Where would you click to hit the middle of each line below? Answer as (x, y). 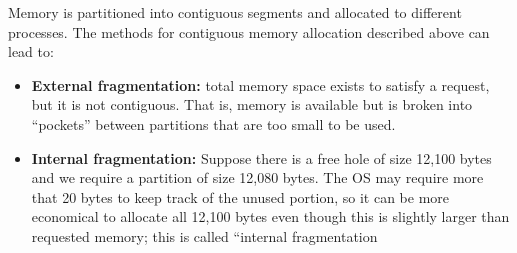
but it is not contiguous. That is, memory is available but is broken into (252, 104)
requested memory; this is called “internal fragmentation (204, 235)
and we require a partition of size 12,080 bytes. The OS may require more (257, 177)
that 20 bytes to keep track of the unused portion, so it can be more (240, 196)
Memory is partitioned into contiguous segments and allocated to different (235, 12)
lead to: (31, 51)
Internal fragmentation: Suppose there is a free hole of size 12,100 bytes (261, 157)
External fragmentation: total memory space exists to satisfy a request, (260, 84)
